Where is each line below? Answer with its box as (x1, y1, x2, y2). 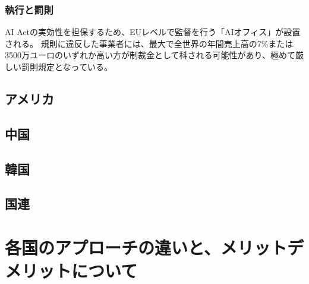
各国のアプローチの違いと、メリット (5, 235, 287, 259)
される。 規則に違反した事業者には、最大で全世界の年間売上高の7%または (5, 37, 294, 49)
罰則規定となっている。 (21, 61, 112, 72)
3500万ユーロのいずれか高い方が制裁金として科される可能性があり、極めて (5, 49, 296, 61)
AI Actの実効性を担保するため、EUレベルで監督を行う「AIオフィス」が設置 (5, 26, 301, 38)
